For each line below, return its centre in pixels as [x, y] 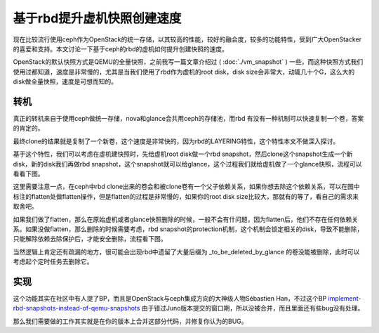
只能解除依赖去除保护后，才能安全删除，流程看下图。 [90, 239]
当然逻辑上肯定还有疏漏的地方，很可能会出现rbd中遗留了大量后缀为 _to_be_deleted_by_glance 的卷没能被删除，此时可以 [186, 252]
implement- [345, 298]
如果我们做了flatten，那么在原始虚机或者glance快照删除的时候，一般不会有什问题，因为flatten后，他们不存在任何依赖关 [186, 219]
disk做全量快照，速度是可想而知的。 [65, 81]
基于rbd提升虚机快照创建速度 [97, 18]
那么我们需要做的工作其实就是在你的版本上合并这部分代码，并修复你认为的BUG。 [131, 321]
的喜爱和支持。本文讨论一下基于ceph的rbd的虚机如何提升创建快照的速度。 [120, 48]
